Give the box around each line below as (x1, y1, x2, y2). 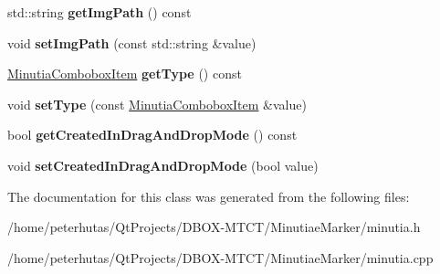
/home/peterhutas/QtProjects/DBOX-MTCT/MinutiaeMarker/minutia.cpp (7, 248, 434, 267)
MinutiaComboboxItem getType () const (7, 64, 242, 83)
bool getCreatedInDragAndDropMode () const (7, 125, 298, 144)
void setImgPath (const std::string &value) (7, 33, 257, 52)
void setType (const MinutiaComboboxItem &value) (7, 94, 307, 113)
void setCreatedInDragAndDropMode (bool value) (7, 155, 319, 174)
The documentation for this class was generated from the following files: (7, 186, 410, 205)
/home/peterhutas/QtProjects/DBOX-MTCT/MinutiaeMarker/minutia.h (7, 217, 421, 237)
